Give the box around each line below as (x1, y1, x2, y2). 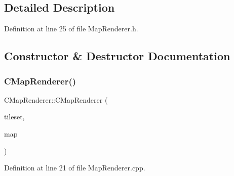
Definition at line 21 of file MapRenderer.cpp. (4, 162, 145, 173)
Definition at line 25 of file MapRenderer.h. (4, 23, 138, 34)
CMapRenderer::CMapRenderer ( (4, 94, 108, 105)
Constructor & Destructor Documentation (4, 48, 230, 64)
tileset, (4, 111, 25, 122)
